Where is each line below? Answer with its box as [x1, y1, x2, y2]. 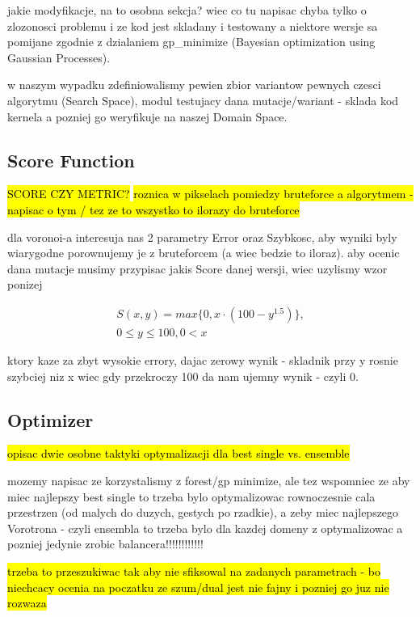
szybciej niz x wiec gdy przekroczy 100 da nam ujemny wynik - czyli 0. [7, 367, 359, 384]
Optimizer [7, 407, 94, 432]
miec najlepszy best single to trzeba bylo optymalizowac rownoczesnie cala [7, 488, 376, 505]
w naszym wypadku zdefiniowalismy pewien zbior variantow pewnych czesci [7, 76, 381, 93]
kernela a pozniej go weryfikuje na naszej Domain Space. [7, 108, 288, 125]
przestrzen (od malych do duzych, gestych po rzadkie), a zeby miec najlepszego [7, 504, 399, 521]
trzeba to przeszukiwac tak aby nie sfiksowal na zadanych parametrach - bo [7, 562, 380, 579]
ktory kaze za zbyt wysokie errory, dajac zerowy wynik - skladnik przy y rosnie [7, 351, 398, 368]
